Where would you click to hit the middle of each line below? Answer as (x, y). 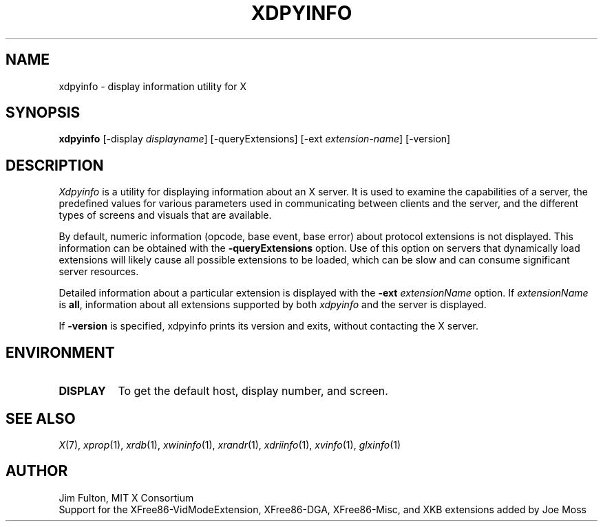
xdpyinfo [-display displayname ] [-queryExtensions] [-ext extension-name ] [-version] (255, 139)
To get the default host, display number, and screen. (253, 391)
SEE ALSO (41, 418)
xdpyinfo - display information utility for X (153, 86)
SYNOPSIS (43, 113)
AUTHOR (37, 471)
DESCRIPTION (55, 165)
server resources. (99, 272)
